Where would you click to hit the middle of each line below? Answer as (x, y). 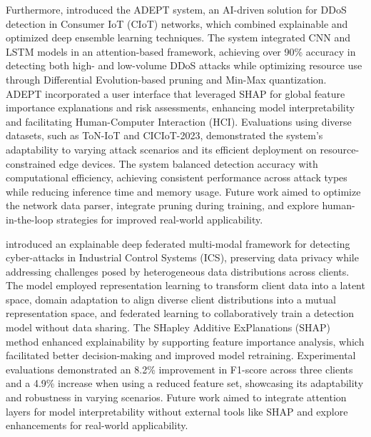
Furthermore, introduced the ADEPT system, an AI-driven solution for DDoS (176, 9)
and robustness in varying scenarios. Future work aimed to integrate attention (176, 397)
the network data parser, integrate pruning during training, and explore (162, 205)
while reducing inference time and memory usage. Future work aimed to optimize (183, 191)
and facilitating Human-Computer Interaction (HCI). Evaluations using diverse (179, 121)
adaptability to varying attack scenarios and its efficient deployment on (161, 149)
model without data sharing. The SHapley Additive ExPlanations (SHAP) (168, 327)
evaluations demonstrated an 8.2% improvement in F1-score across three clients (179, 369)
